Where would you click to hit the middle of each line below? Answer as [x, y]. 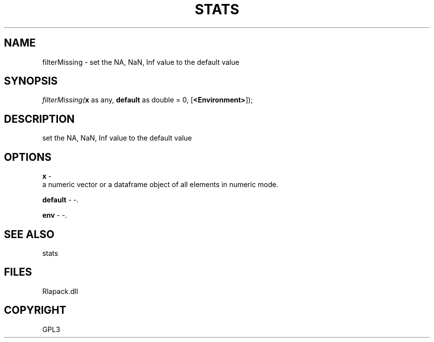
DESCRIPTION [39, 119]
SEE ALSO [29, 234]
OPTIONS [28, 157]
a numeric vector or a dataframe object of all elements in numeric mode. [160, 185]
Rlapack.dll [60, 291]
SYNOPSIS [31, 81]
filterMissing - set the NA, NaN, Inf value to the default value [141, 62]
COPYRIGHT [35, 310]
